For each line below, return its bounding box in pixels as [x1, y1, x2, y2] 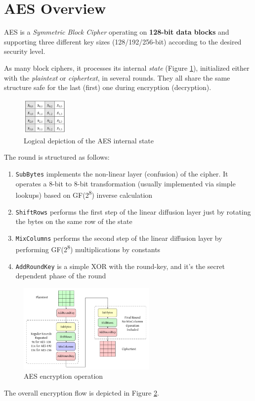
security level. [4, 46, 45, 56]
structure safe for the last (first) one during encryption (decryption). [4, 82, 212, 92]
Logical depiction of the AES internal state [24, 135, 154, 145]
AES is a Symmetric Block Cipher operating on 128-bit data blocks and [4, 27, 229, 37]
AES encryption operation [24, 371, 103, 381]
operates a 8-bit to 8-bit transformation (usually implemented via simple [15, 178, 236, 188]
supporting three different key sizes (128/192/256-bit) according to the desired [4, 36, 242, 46]
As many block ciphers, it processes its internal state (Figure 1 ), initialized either [4, 62, 250, 73]
